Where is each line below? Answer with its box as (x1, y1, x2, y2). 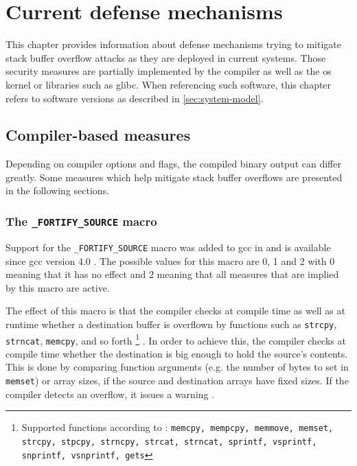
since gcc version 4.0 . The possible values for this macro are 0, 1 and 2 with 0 (5, 253, 335, 268)
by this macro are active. (5, 280, 110, 294)
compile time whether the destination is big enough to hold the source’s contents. (5, 346, 348, 360)
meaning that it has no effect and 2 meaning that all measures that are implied (5, 267, 339, 281)
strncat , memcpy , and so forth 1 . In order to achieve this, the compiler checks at (5, 331, 346, 347)
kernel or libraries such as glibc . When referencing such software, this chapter (5, 77, 332, 91)
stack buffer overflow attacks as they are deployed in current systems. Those (5, 50, 326, 65)
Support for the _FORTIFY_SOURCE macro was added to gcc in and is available (5, 240, 331, 254)
